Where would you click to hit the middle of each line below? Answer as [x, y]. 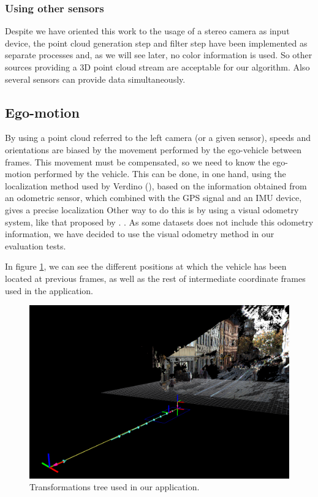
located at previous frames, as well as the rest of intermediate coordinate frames [155, 278]
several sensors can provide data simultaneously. [95, 79]
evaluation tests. [36, 245]
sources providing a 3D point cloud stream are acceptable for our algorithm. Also [157, 67]
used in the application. [49, 290]
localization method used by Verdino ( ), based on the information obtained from [156, 185]
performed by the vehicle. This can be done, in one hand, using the [160, 174]
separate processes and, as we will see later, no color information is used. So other [159, 55]
